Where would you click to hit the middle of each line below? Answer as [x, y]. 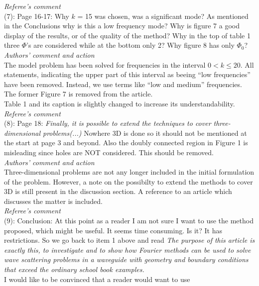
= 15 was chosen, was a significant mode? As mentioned [163, 16]
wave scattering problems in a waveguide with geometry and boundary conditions [126, 259]
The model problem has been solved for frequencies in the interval [105, 64]
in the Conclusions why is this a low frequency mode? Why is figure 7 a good [122, 26]
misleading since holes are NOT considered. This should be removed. [109, 152]
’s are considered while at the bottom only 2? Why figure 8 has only [130, 45]
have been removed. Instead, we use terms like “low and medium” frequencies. [123, 84]
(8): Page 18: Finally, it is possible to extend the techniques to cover [108, 123]
